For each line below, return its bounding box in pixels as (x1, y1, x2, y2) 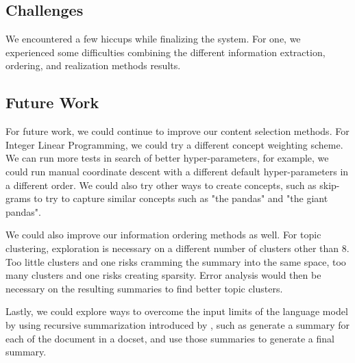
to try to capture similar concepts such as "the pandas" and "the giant (34, 191, 328, 205)
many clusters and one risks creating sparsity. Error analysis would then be (5, 268, 321, 282)
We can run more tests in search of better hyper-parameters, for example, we (5, 151, 329, 165)
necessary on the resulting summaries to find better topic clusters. (5, 281, 283, 295)
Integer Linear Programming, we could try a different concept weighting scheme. (5, 137, 343, 151)
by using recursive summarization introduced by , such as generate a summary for (5, 317, 350, 331)
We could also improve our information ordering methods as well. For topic (5, 227, 321, 242)
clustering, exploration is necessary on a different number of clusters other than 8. (5, 240, 350, 255)
